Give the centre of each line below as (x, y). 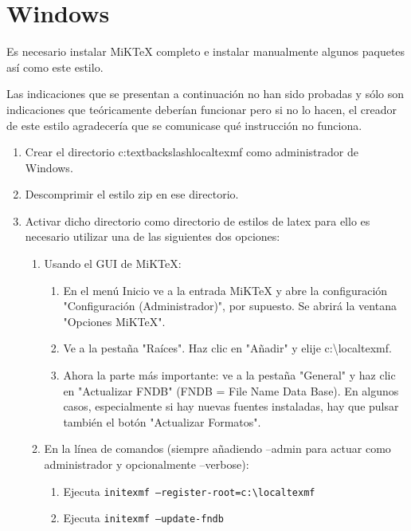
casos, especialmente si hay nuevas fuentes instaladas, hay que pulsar (231, 406)
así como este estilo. (55, 67)
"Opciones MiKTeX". (114, 321)
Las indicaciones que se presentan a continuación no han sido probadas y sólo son (205, 94)
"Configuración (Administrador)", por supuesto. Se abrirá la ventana (230, 306)
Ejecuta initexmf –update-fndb (143, 518)
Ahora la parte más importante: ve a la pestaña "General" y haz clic (229, 375)
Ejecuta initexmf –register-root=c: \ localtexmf (189, 491)
